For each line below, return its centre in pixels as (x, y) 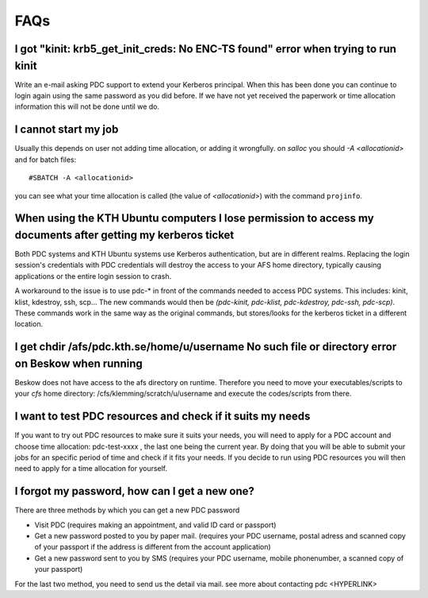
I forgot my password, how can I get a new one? (135, 491)
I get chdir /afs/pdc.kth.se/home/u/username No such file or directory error (206, 347)
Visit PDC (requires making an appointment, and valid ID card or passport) (155, 525)
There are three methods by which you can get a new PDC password (127, 510)
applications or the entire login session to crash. (93, 276)
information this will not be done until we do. (87, 106)
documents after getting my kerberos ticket (124, 235)
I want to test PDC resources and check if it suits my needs (162, 417)
